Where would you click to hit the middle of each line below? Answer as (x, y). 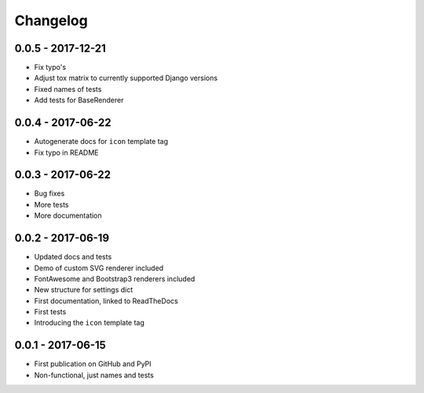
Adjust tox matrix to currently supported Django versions (126, 78)
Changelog (51, 20)
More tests (52, 204)
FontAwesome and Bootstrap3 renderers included (115, 278)
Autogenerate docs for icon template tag (101, 141)
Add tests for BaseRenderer (79, 100)
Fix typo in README (66, 152)
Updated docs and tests (73, 257)
